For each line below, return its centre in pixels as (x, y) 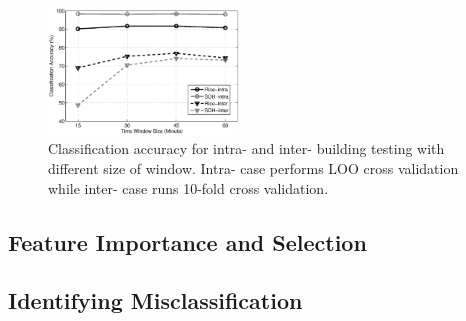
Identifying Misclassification (155, 300)
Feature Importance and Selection (187, 241)
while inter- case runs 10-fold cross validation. (188, 187)
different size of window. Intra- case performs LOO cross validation (253, 168)
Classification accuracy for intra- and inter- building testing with (246, 148)
